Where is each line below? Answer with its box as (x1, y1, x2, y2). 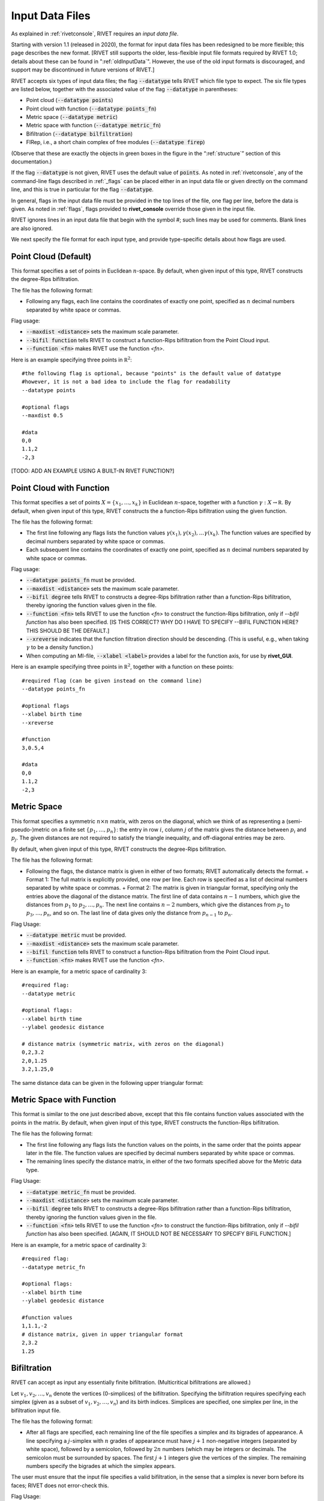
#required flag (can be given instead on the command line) (22, 677, 202, 684)
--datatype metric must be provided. (26, 931, 127, 939)
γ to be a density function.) (26, 644, 94, 651)
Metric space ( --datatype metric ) (26, 113, 118, 121)
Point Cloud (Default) (11, 251, 92, 261)
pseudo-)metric (11, 826, 50, 833)
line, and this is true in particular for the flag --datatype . (11, 186, 154, 193)
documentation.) (11, 158, 52, 165)
